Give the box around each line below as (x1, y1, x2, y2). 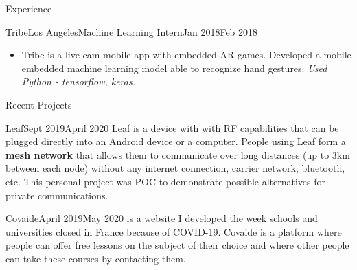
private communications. (5, 188, 108, 202)
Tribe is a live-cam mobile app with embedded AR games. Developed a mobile (21, 47, 352, 62)
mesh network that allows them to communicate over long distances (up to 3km (5, 147, 350, 161)
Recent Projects (5, 97, 72, 111)
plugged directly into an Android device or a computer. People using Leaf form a (5, 134, 346, 148)
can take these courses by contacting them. (5, 251, 186, 265)
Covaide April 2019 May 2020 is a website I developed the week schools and (5, 211, 318, 225)
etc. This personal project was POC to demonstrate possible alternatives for (5, 174, 326, 188)
